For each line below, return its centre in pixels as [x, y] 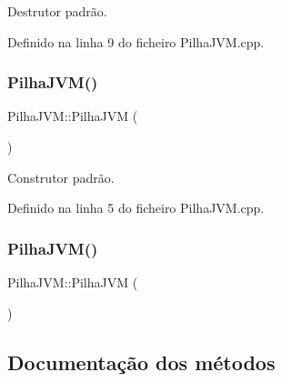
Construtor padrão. [61, 177]
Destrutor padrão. [57, 11]
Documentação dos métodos [141, 362]
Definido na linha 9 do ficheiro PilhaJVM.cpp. [136, 41]
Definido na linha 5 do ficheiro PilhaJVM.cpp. [136, 208]
